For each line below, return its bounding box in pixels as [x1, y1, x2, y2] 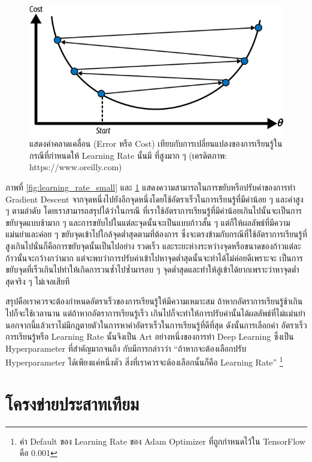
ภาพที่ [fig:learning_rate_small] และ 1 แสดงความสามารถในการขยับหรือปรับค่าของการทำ [5, 181, 296, 194]
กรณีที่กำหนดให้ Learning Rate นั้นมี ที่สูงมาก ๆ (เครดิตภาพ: [29, 149, 228, 161]
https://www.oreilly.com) [29, 161, 122, 173]
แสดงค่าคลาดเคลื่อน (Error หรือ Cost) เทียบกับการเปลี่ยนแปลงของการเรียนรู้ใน [29, 137, 283, 150]
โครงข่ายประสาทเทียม [5, 391, 139, 415]
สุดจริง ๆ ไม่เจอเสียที [5, 274, 70, 287]
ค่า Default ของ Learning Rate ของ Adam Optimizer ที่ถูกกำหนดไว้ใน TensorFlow [19, 434, 305, 447]
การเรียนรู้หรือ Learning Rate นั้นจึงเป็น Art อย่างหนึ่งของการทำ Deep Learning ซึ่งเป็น [5, 330, 294, 343]
